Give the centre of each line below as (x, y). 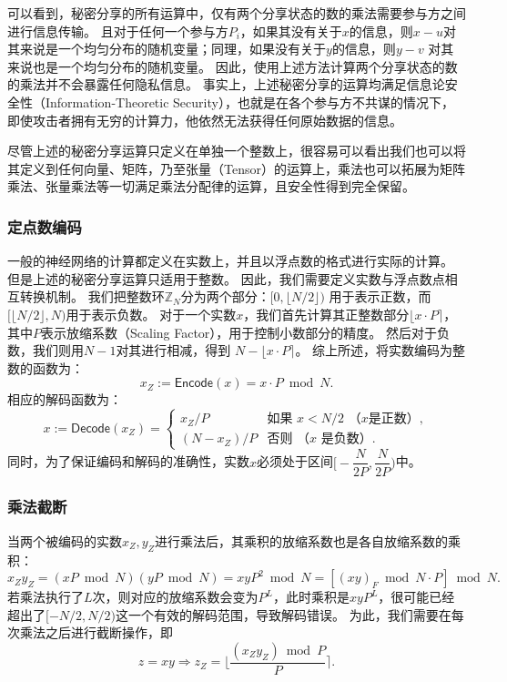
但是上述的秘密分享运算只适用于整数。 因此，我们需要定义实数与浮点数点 (226, 278)
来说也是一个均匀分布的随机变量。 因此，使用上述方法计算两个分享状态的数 (233, 66)
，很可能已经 (416, 597)
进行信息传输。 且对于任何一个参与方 (118, 31)
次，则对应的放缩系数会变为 (175, 597)
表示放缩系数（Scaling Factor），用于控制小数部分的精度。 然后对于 (239, 332)
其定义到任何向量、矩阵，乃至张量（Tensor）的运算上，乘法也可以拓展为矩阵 (236, 168)
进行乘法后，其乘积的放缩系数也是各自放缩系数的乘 (308, 540)
